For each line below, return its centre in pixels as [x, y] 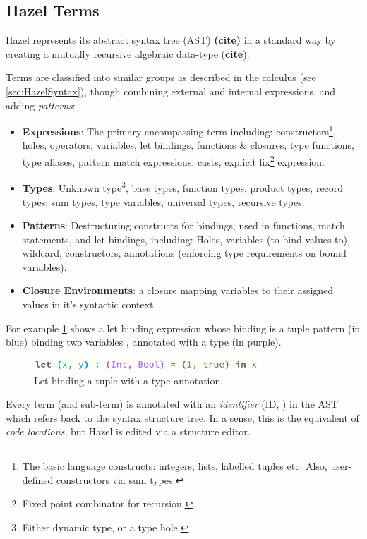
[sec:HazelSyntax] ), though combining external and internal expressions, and [171, 91]
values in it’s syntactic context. [89, 304]
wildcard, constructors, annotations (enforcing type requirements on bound [184, 253]
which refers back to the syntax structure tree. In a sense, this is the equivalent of [182, 417]
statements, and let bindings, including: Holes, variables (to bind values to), [186, 239]
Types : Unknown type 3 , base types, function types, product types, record [183, 187]
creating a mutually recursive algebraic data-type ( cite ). [128, 53]
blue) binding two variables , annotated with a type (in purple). [144, 342]
